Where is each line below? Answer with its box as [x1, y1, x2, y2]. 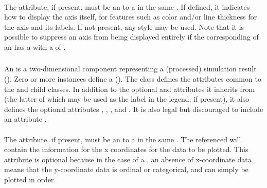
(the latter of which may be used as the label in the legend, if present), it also [4, 93, 250, 104]
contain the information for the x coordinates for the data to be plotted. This [4, 144, 248, 155]
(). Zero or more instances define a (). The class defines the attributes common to [4, 73, 261, 84]
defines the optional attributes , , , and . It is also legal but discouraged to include [4, 103, 263, 114]
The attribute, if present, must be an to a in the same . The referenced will [4, 134, 241, 144]
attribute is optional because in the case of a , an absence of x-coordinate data [4, 154, 252, 164]
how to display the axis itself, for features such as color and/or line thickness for [4, 11, 257, 22]
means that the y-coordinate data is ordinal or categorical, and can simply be [4, 164, 248, 175]
